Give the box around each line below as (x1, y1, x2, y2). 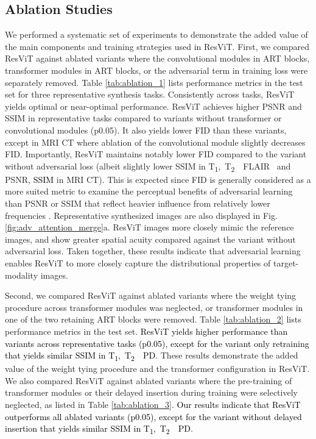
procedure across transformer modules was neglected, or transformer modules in (5, 301, 303, 313)
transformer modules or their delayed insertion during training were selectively (5, 386, 298, 399)
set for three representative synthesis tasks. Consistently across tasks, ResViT (5, 88, 295, 101)
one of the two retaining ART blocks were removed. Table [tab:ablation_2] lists (5, 313, 301, 326)
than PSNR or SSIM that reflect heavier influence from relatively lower (5, 197, 270, 210)
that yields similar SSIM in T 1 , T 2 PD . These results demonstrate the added (5, 349, 298, 363)
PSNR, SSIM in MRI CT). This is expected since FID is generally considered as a (5, 173, 311, 185)
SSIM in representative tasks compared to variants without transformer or (5, 112, 282, 124)
